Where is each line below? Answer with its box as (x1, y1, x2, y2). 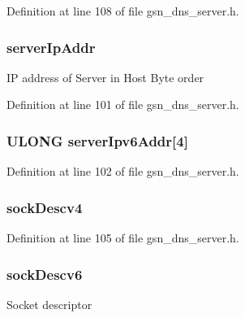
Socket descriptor (6, 295, 92, 312)
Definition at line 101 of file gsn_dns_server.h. (6, 96, 239, 113)
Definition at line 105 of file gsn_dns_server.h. (6, 229, 239, 246)
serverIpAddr (6, 37, 96, 57)
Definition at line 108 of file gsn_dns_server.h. (6, 2, 239, 19)
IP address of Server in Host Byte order (6, 68, 204, 85)
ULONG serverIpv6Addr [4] (6, 130, 188, 150)
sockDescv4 (6, 197, 83, 217)
